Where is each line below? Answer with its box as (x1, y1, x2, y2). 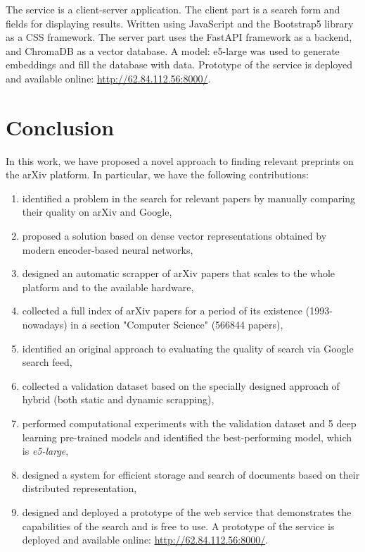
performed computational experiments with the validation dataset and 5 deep (22, 416, 357, 430)
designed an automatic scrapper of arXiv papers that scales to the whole (22, 266, 335, 281)
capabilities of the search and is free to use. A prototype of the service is (22, 518, 335, 533)
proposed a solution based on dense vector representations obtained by (22, 228, 327, 243)
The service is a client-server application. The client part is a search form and (6, 2, 340, 16)
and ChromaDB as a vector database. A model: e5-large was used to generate (6, 43, 340, 58)
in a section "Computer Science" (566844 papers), (70, 317, 283, 332)
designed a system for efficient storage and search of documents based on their (22, 467, 360, 482)
